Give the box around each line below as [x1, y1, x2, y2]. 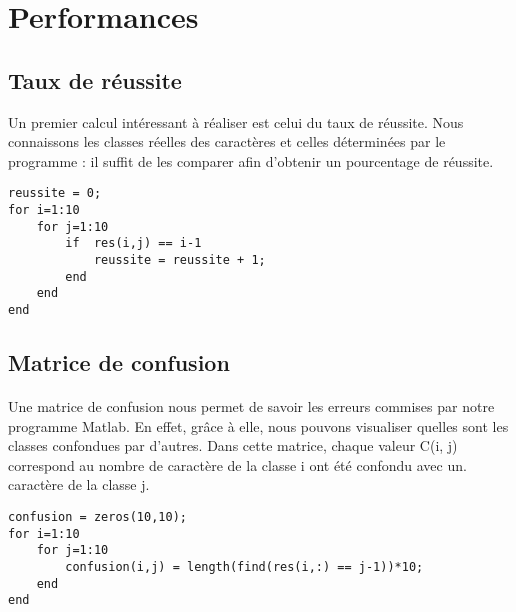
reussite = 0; [8, 186, 102, 201]
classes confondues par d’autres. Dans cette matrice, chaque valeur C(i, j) [8, 435, 458, 456]
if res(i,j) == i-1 [65, 236, 202, 251]
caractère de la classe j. [8, 474, 150, 495]
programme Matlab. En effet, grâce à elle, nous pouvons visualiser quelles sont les [8, 415, 509, 436]
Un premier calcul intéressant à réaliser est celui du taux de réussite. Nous [8, 111, 464, 132]
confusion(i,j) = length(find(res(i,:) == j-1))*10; [65, 559, 424, 574]
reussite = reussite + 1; [93, 252, 266, 267]
